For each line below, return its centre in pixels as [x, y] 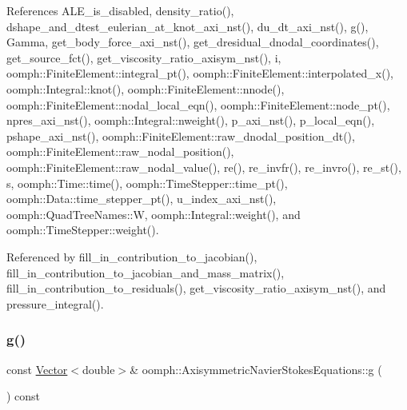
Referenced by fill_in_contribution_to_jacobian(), [132, 256]
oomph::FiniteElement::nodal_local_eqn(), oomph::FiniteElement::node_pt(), [198, 104]
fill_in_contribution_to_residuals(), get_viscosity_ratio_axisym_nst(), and [196, 288]
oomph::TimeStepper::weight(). [83, 230]
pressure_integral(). [55, 303]
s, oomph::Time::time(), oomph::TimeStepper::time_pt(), [147, 183]
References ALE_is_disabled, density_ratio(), [120, 10]
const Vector [37, 369]
